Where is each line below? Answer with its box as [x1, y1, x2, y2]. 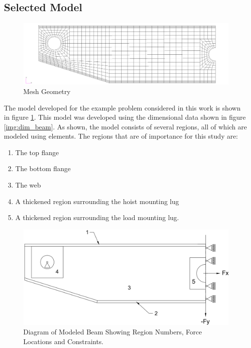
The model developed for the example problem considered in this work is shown [4, 102, 241, 112]
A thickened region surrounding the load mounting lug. [15, 212, 179, 222]
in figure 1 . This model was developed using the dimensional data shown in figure [4, 112, 246, 122]
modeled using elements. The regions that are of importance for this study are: [4, 131, 238, 141]
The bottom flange [15, 163, 71, 174]
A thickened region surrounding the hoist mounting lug [15, 196, 179, 206]
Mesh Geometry [23, 86, 71, 96]
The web [15, 180, 41, 190]
